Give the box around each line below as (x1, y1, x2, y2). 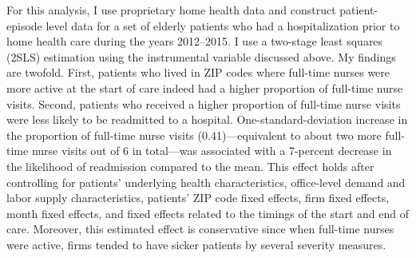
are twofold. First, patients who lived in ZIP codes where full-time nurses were (6, 64, 390, 81)
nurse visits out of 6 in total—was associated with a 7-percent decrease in (31, 142, 392, 159)
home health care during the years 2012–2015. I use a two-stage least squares (6, 33, 383, 50)
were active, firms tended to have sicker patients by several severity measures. (6, 236, 386, 252)
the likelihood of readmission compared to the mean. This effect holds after (6, 157, 374, 174)
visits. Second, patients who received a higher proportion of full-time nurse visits (6, 95, 401, 112)
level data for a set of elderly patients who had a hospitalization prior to (46, 17, 400, 34)
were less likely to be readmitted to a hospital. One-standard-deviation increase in (6, 111, 408, 128)
